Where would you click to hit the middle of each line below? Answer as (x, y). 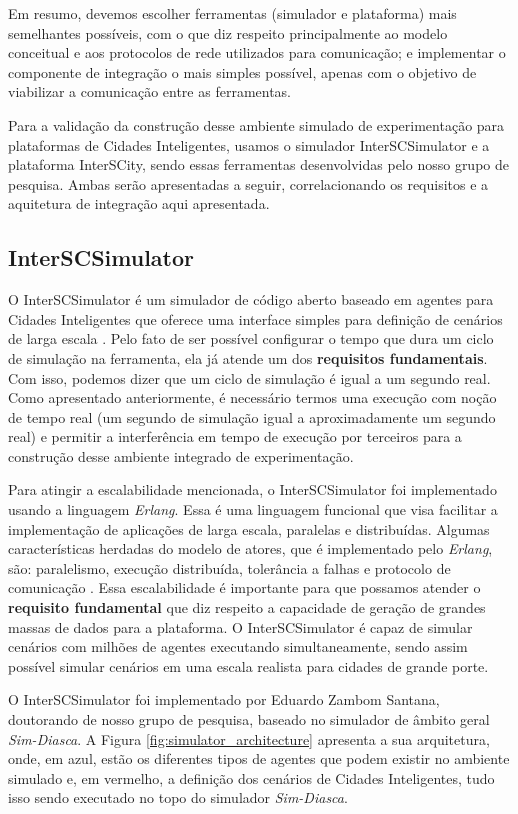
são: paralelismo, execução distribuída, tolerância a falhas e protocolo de (229, 567)
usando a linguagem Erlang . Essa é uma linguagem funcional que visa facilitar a (253, 509)
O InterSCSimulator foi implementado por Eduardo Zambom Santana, (224, 699)
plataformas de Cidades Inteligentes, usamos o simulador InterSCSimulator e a (249, 144)
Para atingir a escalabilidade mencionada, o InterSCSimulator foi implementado (252, 489)
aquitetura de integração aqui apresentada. (139, 203)
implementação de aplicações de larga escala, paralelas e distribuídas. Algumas (249, 528)
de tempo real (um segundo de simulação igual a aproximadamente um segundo (252, 416)
